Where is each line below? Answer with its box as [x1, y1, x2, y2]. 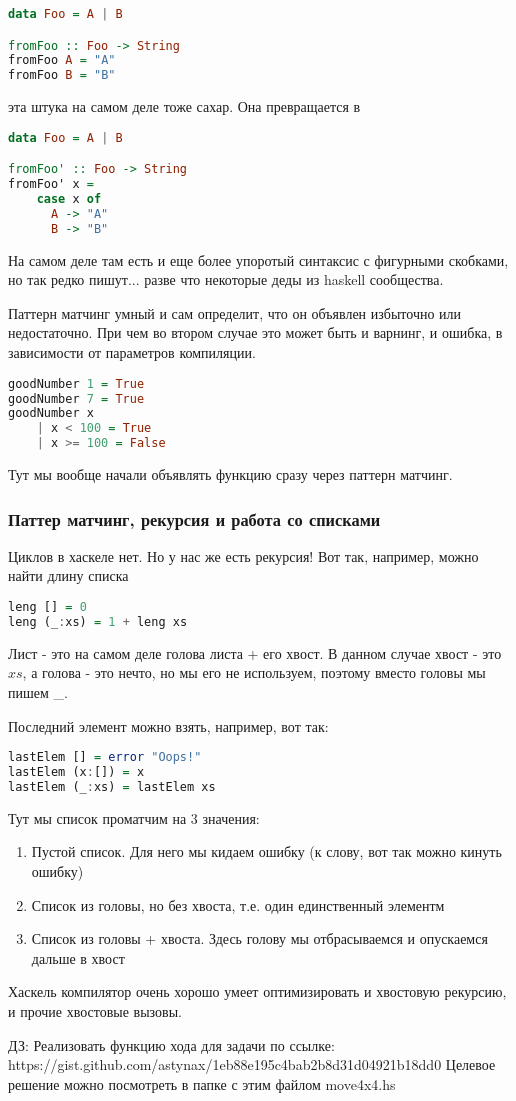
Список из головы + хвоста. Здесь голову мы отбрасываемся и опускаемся [31, 928, 488, 949]
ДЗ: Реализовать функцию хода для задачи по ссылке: [8, 1034, 335, 1055]
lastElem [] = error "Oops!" [8, 750, 202, 765]
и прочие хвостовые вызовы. [8, 1000, 182, 1021]
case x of [36, 192, 102, 207]
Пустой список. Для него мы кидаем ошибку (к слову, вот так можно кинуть [31, 841, 502, 862]
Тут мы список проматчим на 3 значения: [8, 807, 260, 828]
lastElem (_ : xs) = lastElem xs [8, 779, 216, 794]
